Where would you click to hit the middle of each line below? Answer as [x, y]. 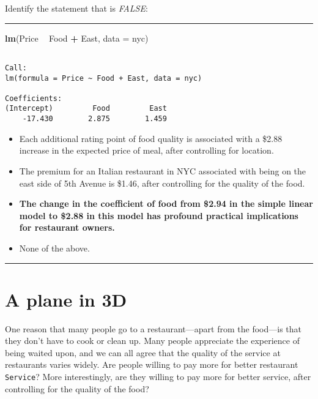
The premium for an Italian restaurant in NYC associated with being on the [163, 170]
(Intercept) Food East [86, 109]
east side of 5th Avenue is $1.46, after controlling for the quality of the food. [162, 183]
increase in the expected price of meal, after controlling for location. [146, 150]
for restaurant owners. [67, 227]
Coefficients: [34, 98]
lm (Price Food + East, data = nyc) [77, 38]
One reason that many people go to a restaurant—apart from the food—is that [153, 328]
